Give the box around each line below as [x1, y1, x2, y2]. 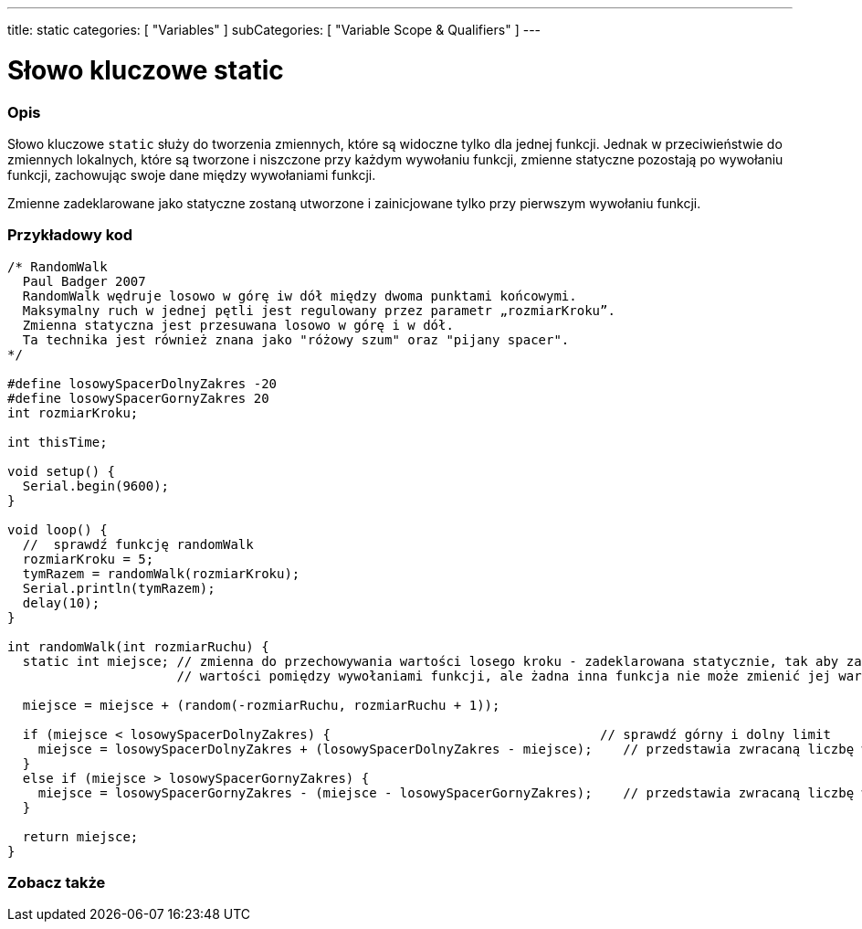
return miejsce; [22, 829, 139, 844]
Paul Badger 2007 [22, 273, 146, 289]
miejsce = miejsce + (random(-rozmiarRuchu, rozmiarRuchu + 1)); [22, 697, 500, 713]
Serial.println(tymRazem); [22, 580, 215, 596]
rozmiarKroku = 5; [22, 551, 154, 566]
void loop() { [7, 522, 108, 537]
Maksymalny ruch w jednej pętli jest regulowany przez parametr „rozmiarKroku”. [22, 302, 615, 318]
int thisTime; [7, 434, 108, 449]
